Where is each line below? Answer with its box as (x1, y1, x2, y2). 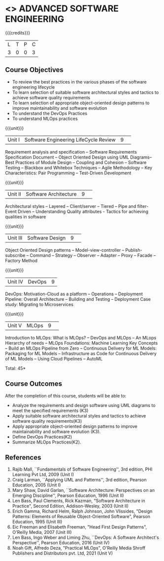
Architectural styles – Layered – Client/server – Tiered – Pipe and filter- (5, 203, 149, 209)
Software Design (27, 234, 66, 241)
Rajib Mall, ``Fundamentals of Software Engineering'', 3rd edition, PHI (12, 466, 153, 472)
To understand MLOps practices (12, 116, 78, 121)
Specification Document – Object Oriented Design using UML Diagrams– (5, 154, 152, 160)
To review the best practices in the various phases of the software (12, 79, 147, 84)
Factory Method (5, 257, 38, 263)
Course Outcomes (5, 380, 63, 388)
